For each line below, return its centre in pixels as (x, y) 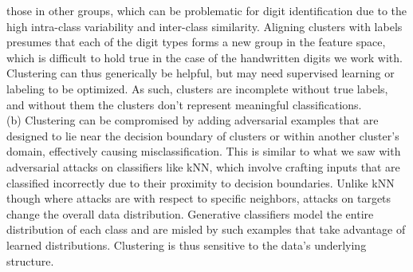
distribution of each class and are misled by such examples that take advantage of (206, 229)
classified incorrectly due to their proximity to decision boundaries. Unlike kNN (201, 182)
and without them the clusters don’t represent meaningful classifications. (184, 104)
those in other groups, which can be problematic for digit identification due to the (207, 10)
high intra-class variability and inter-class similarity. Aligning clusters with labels (205, 26)
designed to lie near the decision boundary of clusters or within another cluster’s (203, 135)
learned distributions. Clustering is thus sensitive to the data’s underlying (187, 244)
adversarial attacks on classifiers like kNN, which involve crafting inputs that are (203, 166)
